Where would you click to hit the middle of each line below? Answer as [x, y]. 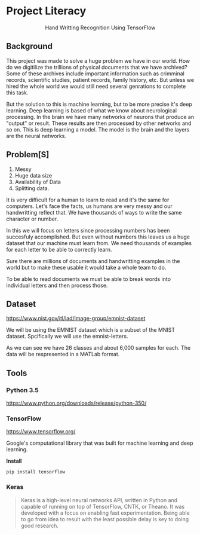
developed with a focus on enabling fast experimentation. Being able [105, 513]
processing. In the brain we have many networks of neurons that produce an [100, 117]
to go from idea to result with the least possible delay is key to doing [105, 519]
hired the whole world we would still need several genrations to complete [96, 86]
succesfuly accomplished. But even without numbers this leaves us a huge [98, 237]
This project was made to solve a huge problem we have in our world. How [98, 60]
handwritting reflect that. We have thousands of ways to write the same [94, 212]
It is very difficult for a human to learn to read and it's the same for [88, 200]
